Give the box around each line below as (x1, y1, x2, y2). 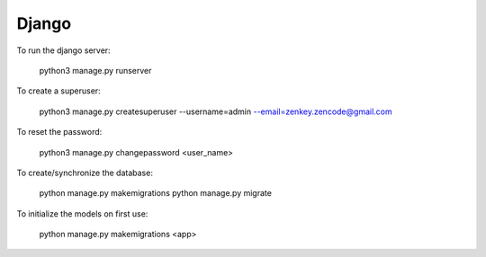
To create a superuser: (16, 85, 101, 96)
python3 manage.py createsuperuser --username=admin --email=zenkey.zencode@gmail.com (39, 106, 392, 117)
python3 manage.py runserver (39, 65, 152, 75)
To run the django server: (16, 45, 112, 56)
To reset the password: (16, 127, 103, 137)
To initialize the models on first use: (16, 208, 148, 219)
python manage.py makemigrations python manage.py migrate (39, 188, 272, 199)
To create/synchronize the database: (16, 167, 153, 178)
